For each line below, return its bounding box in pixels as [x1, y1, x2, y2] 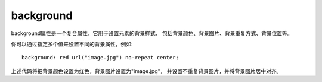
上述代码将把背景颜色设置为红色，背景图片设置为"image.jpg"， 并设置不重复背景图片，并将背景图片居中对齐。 [11, 67, 282, 74]
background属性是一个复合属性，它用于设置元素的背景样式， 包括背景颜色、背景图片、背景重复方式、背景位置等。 [11, 30, 293, 37]
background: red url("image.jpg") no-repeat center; [21, 54, 179, 61]
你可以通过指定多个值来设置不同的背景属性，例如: [11, 40, 134, 48]
